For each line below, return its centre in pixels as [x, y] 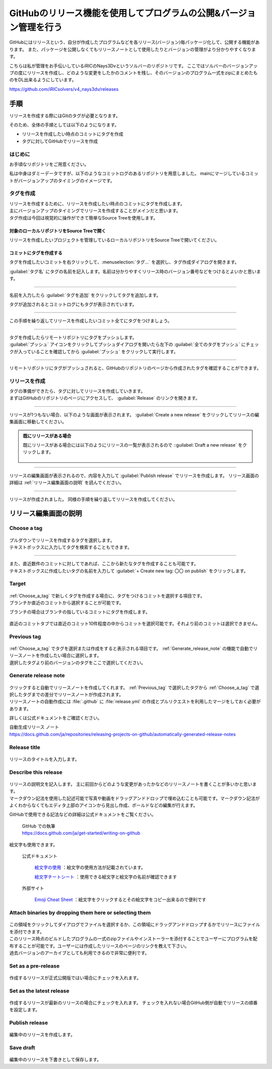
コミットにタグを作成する [36, 253]
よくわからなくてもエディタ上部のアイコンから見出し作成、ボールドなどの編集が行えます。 [104, 805]
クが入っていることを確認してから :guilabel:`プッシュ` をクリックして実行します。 [94, 351]
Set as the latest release [39, 991]
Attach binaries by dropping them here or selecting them [80, 913]
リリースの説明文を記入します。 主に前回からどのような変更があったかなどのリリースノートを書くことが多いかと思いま [133, 784]
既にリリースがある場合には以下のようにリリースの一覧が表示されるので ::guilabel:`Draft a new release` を [133, 445]
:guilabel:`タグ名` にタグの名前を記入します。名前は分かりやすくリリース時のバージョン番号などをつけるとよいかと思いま [135, 271]
